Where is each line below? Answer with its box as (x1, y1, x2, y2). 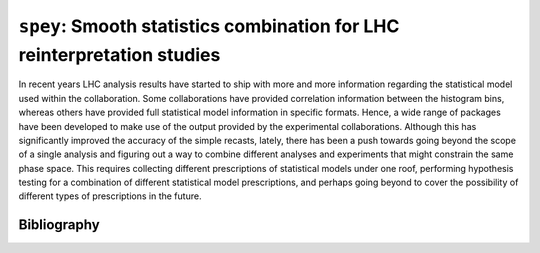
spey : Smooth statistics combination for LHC (18, 15, 400, 37)
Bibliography (18, 216, 100, 234)
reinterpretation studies (18, 43, 221, 66)
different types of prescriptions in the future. (18, 190, 202, 202)
